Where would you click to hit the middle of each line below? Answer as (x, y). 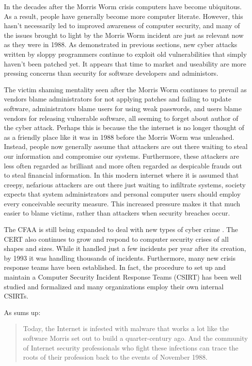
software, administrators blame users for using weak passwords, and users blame (123, 108)
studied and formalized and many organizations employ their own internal (114, 286)
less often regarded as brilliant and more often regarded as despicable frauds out (123, 165)
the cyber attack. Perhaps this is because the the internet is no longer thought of (124, 127)
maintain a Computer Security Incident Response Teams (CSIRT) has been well (123, 277)
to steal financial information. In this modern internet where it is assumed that (121, 175)
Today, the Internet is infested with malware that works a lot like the (126, 328)
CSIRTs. (16, 296)
